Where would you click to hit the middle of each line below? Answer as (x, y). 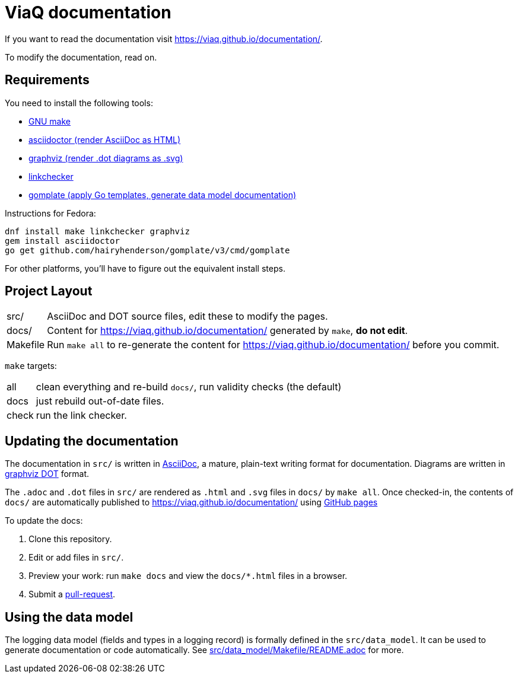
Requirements (47, 80)
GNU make (50, 121)
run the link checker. (81, 416)
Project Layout (49, 291)
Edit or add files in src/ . (76, 558)
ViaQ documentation (88, 12)
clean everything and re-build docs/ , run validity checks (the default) (189, 387)
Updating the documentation (92, 441)
